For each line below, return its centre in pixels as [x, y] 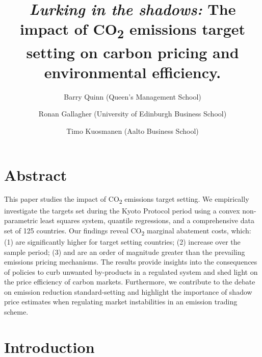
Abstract [36, 174]
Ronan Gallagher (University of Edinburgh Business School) [133, 114]
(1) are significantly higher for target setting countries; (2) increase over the [122, 241]
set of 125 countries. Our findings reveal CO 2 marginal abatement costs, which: [128, 231]
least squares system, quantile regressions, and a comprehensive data [147, 220]
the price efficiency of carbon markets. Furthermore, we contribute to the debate [130, 282]
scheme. [16, 312]
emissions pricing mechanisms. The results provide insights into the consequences [131, 262]
